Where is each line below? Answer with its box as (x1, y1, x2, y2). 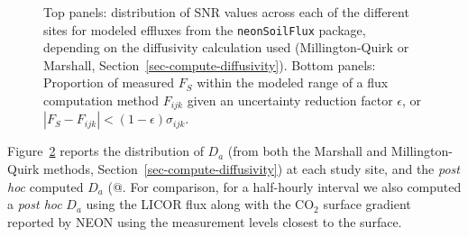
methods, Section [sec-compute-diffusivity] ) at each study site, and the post (43, 160, 460, 178)
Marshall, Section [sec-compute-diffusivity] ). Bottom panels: (43, 55, 376, 74)
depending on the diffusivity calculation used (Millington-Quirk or (43, 38, 409, 57)
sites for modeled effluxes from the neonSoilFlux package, (43, 20, 366, 39)
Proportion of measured (43, 73, 175, 92)
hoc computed (7, 177, 84, 196)
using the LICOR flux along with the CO (86, 195, 315, 214)
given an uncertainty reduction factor (187, 91, 393, 110)
